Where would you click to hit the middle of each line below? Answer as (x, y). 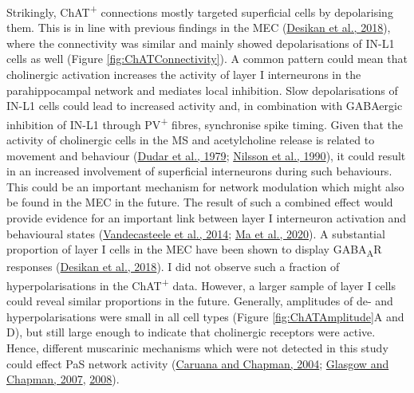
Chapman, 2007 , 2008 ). (63, 379)
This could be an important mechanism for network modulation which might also (205, 186)
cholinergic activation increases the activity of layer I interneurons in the (184, 75)
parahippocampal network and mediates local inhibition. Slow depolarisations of (202, 90)
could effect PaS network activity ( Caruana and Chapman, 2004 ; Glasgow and (198, 363)
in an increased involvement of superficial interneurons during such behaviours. (199, 171)
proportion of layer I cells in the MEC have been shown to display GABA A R (194, 250)
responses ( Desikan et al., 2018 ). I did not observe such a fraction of (173, 267)
